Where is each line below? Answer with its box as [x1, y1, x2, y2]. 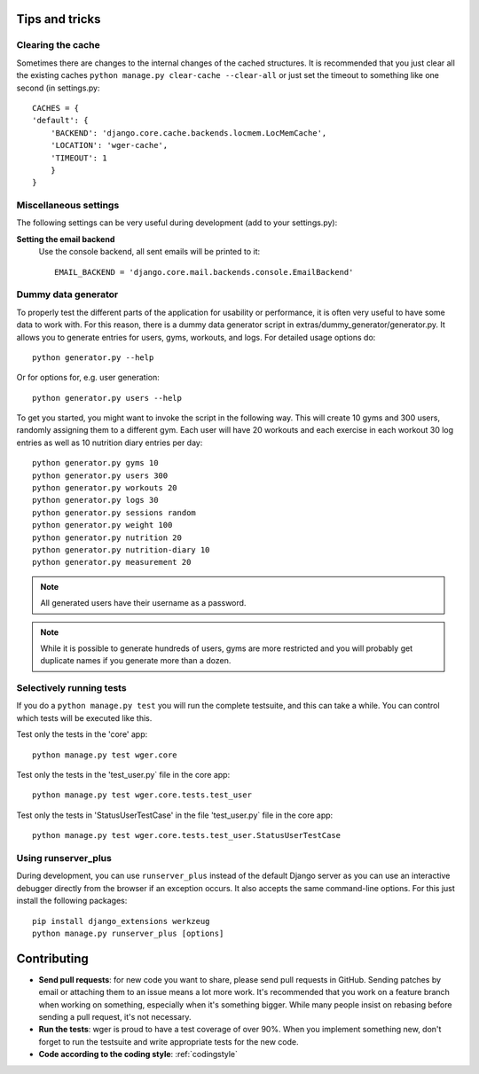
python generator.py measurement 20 [32, 557, 192, 568]
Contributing [16, 951, 89, 966]
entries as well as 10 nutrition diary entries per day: [16, 437, 203, 448]
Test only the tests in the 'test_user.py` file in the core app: [16, 770, 231, 780]
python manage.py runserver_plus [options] [32, 928, 224, 938]
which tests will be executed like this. [16, 712, 153, 723]
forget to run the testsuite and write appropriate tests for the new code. [38, 1036, 299, 1047]
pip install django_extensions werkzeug [32, 916, 210, 926]
